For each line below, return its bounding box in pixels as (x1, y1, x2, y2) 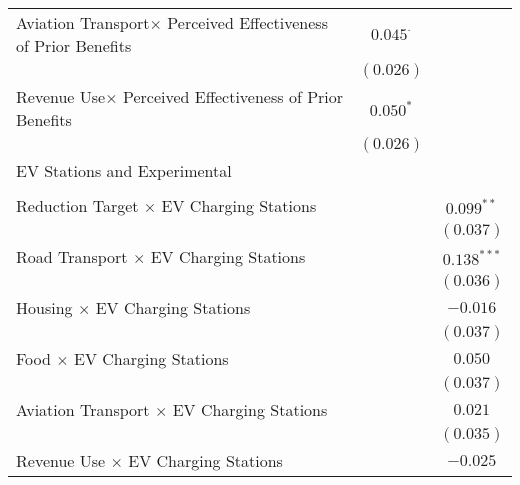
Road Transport (16, 245, 128, 268)
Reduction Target (16, 194, 139, 217)
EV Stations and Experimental (16, 159, 232, 182)
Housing (16, 296, 73, 319)
